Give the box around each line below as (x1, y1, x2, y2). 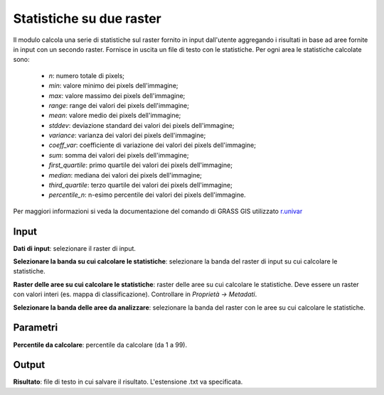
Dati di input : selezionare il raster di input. (13, 244, 137, 252)
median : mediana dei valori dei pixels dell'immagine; (48, 171, 203, 179)
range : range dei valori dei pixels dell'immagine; (48, 101, 190, 109)
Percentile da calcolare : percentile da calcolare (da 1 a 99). (13, 340, 188, 349)
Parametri (13, 322, 58, 334)
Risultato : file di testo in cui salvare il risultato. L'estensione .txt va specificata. (13, 377, 243, 386)
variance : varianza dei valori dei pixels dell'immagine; (48, 131, 206, 140)
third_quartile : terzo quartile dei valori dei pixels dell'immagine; (48, 181, 233, 190)
